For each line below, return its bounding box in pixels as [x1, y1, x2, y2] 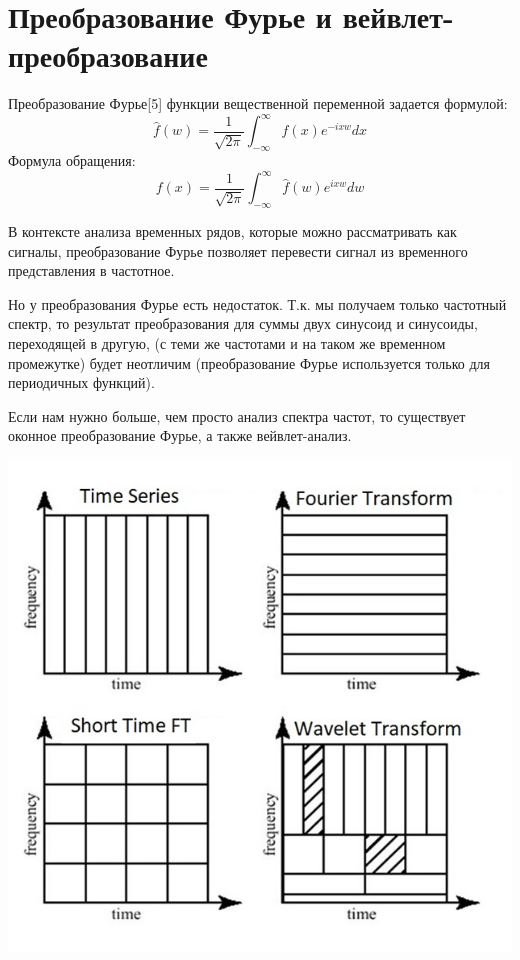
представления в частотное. [8, 260, 175, 281]
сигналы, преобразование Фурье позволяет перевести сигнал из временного [8, 240, 468, 261]
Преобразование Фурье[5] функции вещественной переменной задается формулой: [8, 93, 508, 114]
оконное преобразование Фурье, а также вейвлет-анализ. [8, 425, 352, 446]
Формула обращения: [8, 150, 136, 171]
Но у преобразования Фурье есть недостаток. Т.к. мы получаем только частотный [8, 293, 507, 314]
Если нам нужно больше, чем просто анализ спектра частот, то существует [8, 405, 466, 426]
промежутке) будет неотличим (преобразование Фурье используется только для [8, 352, 490, 373]
